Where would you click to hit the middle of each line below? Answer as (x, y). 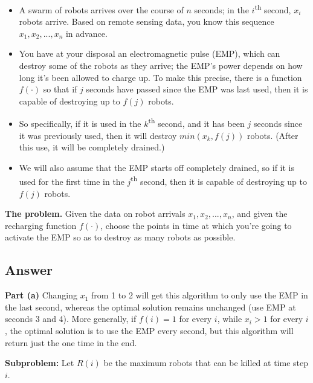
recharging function (41, 225)
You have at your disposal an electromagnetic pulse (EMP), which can (150, 53)
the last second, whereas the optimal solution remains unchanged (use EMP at (150, 307)
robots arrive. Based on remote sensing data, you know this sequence (147, 21)
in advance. (86, 33)
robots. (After (273, 135)
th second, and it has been (196, 123)
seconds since (278, 124)
